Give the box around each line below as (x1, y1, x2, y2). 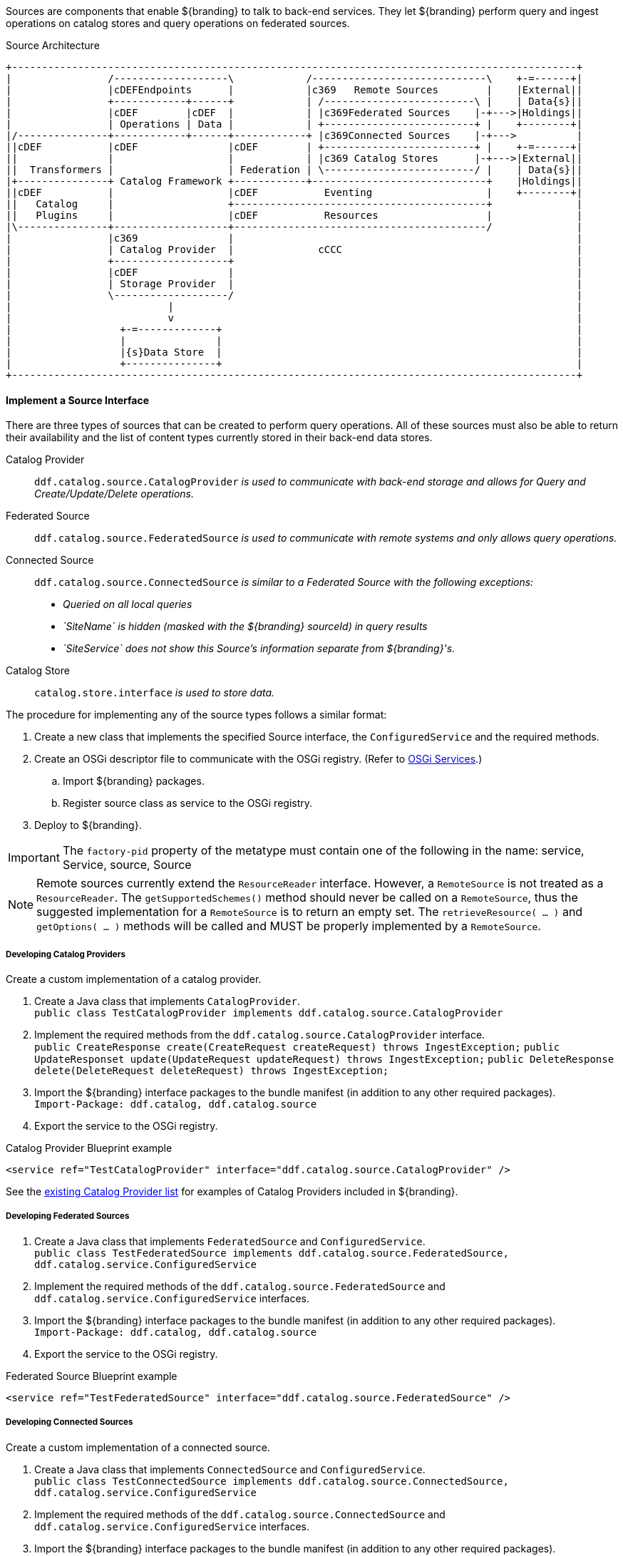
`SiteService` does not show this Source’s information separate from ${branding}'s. (63, 642, 455, 655)
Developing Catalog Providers (6, 949, 125, 959)
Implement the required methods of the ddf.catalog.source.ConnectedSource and (34, 1508, 446, 1520)
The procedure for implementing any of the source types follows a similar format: (6, 709, 387, 721)
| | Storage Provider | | (6, 278, 583, 289)
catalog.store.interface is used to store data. (34, 686, 275, 699)
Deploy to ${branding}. (34, 819, 142, 832)
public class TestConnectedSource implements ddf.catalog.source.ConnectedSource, (34, 1475, 509, 1487)
